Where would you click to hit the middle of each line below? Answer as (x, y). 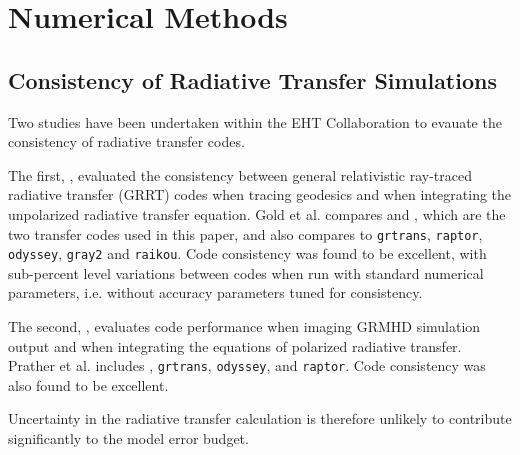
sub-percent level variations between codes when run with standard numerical (246, 272)
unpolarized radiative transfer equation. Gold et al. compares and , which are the (257, 213)
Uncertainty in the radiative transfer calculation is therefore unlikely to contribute (260, 418)
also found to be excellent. (88, 384)
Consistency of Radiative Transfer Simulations (252, 79)
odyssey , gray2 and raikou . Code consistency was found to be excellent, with (247, 253)
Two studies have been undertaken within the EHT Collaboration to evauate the (255, 121)
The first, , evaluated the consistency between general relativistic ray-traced (240, 174)
